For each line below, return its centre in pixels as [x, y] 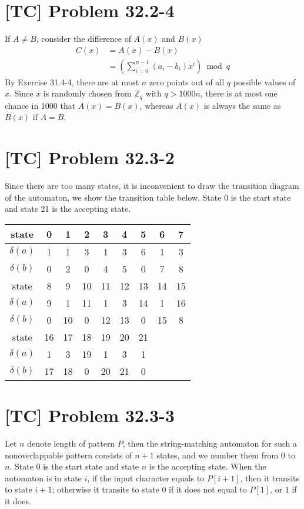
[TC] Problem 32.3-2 [90, 157]
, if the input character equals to [146, 478]
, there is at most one [239, 93]
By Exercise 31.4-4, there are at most [72, 81]
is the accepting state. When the [208, 466]
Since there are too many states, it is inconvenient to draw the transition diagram [152, 186]
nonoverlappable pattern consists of [69, 455]
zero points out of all [187, 81]
